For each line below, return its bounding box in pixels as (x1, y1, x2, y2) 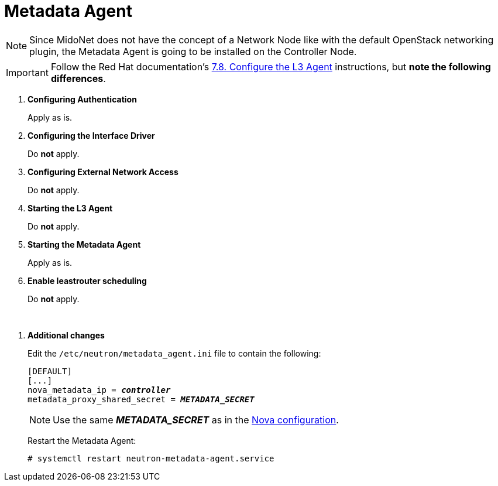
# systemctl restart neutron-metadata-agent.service (28, 453, 274, 463)
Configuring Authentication (28, 94, 137, 104)
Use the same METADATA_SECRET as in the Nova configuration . (53, 413, 339, 426)
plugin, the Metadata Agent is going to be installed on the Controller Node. (29, 45, 357, 57)
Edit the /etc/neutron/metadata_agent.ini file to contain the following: (28, 348, 321, 358)
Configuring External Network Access (28, 166, 178, 177)
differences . (50, 72, 106, 84)
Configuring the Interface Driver (28, 130, 155, 141)
